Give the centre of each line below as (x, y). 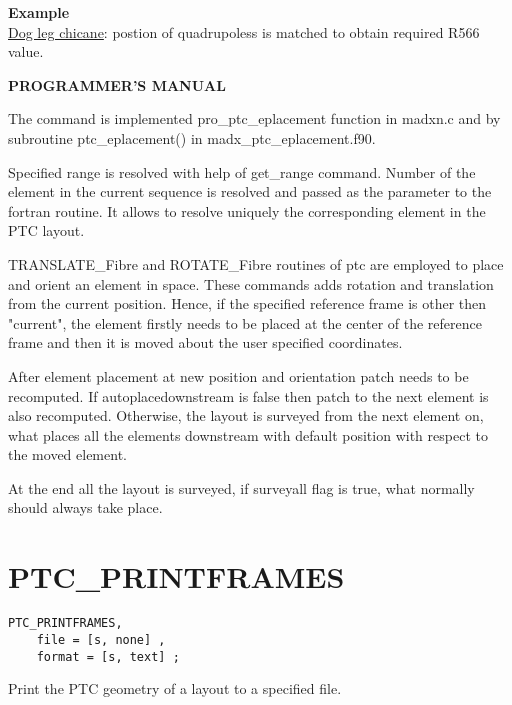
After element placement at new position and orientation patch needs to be (238, 375)
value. (26, 51)
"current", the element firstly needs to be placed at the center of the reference (245, 322)
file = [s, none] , (101, 639)
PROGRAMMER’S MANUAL (117, 84)
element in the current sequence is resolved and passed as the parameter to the (250, 191)
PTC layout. (46, 230)
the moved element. (67, 454)
